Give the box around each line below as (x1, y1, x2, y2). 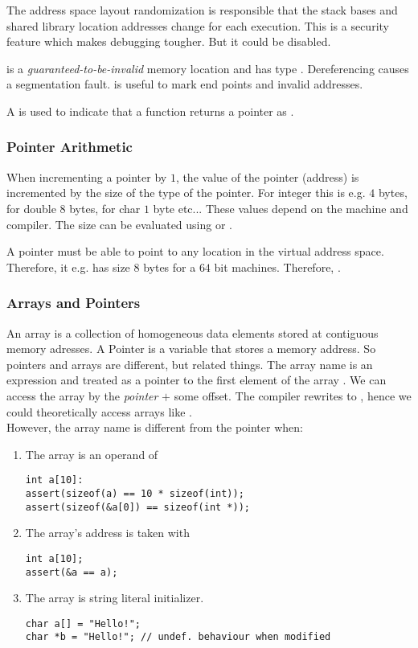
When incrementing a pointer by (6, 168, 167, 185)
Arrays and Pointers (6, 293, 141, 313)
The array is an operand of (25, 445, 158, 462)
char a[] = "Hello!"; (25, 617, 141, 630)
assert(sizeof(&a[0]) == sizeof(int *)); (25, 501, 250, 513)
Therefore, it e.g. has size (6, 258, 130, 275)
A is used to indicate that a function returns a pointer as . (6, 102, 294, 119)
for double (6, 199, 56, 216)
